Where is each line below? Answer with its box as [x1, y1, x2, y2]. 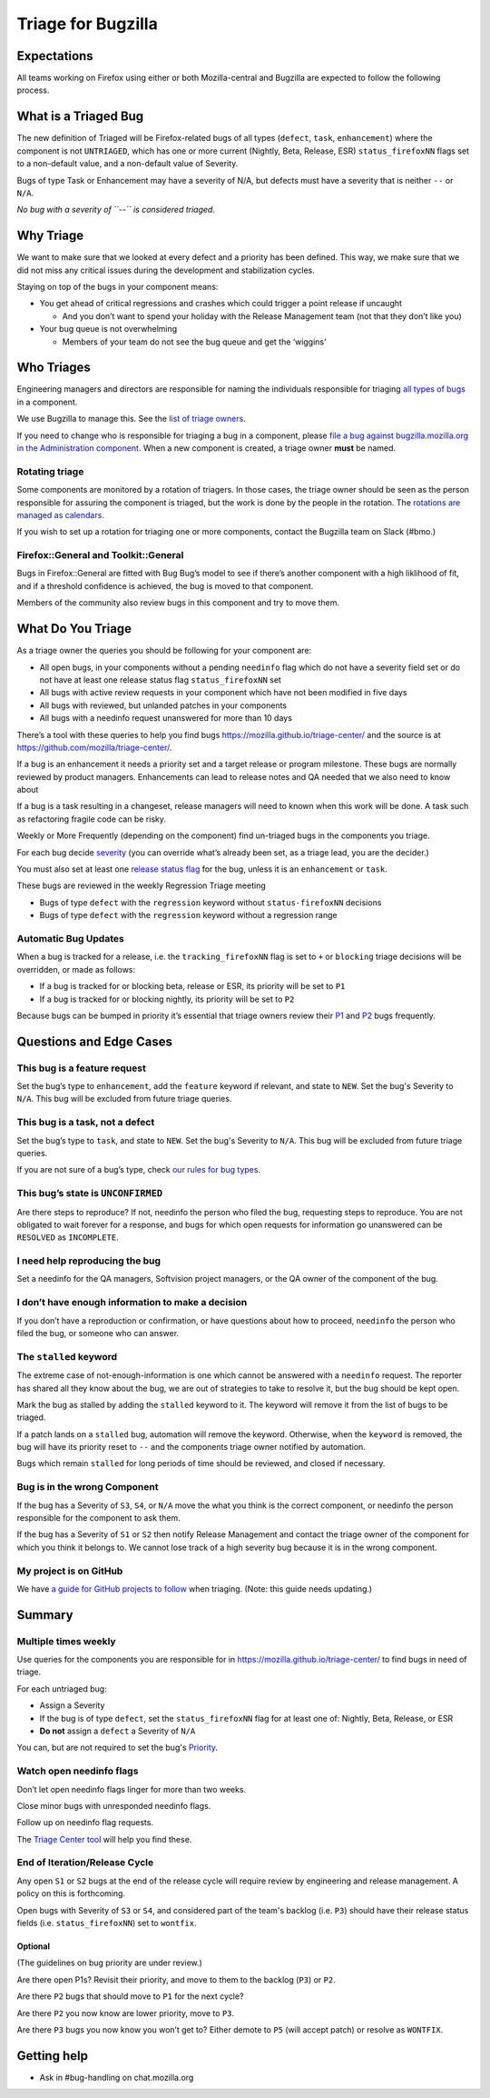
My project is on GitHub [16, 1564, 123, 1577]
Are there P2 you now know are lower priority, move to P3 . [16, 2007, 235, 2018]
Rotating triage [16, 465, 84, 477]
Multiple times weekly [16, 1634, 117, 1647]
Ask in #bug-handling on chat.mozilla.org [39, 2072, 194, 2083]
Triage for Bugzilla [16, 14, 158, 34]
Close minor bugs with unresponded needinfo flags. [16, 1800, 211, 1811]
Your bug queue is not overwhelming [39, 324, 178, 335]
